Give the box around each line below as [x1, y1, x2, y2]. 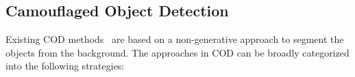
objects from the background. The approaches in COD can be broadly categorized [5, 45, 350, 59]
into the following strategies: [5, 59, 125, 73]
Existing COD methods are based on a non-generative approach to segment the [5, 32, 344, 46]
